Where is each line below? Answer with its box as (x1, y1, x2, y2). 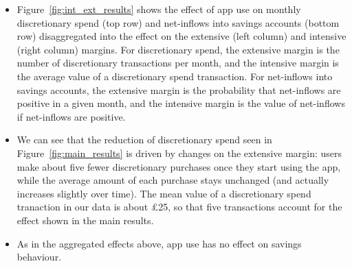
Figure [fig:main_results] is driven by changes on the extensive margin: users (16, 145, 342, 160)
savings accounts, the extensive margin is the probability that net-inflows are (16, 82, 341, 97)
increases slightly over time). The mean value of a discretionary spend (16, 186, 311, 200)
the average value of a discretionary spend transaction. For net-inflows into (16, 69, 333, 83)
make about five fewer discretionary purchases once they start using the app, (16, 159, 341, 173)
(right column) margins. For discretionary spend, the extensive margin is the (16, 42, 340, 56)
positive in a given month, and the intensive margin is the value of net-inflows (16, 96, 345, 110)
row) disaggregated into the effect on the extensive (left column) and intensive (16, 29, 346, 43)
